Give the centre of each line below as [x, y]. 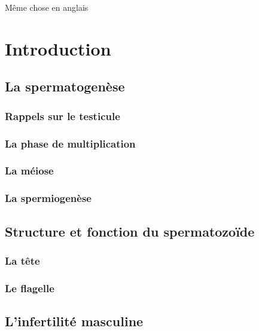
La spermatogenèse [65, 86]
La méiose [29, 171]
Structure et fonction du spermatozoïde [130, 231]
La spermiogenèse [48, 198]
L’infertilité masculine [74, 321]
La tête [22, 260]
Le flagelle [30, 288]
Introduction [58, 48]
